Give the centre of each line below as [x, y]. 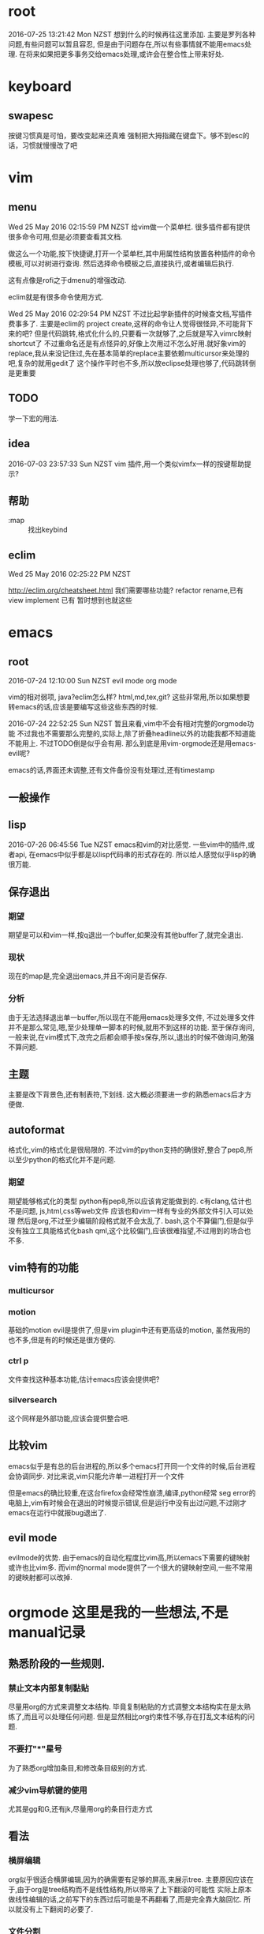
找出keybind [48, 530]
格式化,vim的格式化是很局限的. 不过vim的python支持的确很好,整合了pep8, [127, 1150]
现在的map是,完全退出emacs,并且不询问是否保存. [88, 976]
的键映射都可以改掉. [41, 1578]
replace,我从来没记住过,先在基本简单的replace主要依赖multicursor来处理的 [129, 353]
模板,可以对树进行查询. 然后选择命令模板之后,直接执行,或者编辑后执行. [121, 263]
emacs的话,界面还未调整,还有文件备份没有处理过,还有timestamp [112, 770]
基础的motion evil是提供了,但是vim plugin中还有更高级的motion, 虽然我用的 [129, 1330]
